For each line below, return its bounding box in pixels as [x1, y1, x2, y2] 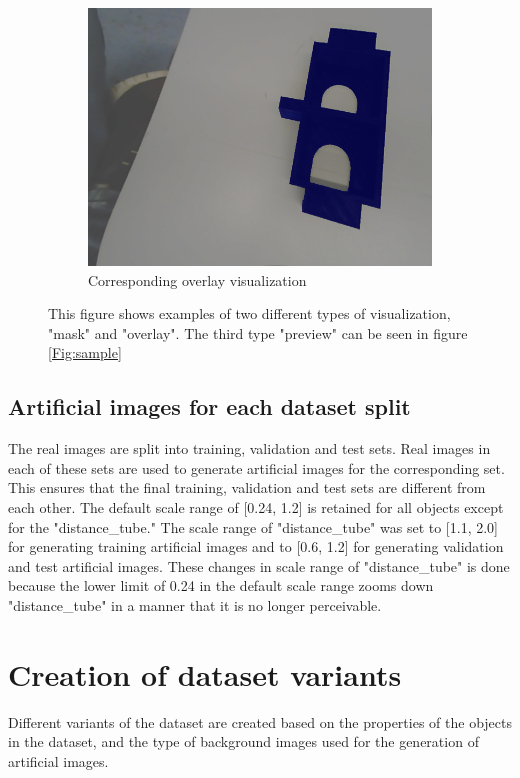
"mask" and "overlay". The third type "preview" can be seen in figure [48, 322, 468, 343]
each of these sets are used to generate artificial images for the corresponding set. [8, 457, 505, 478]
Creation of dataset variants [8, 653, 402, 694]
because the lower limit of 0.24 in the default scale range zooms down [8, 575, 434, 596]
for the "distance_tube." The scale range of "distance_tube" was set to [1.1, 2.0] [8, 516, 498, 537]
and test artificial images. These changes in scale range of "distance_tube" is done [8, 555, 510, 576]
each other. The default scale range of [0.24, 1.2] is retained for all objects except [8, 496, 504, 517]
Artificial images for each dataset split [8, 391, 411, 422]
